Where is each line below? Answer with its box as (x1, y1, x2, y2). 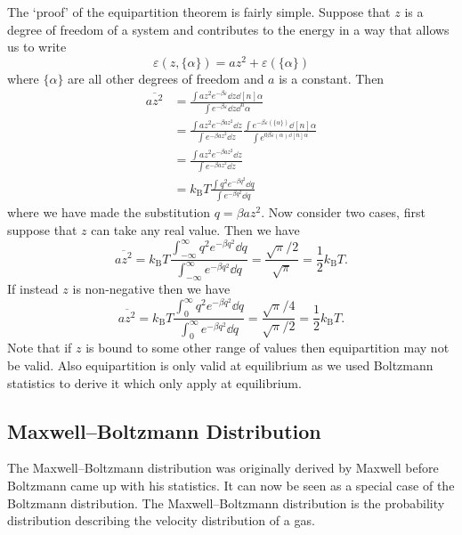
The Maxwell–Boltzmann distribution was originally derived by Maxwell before (7, 458, 439, 477)
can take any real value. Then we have (91, 221, 300, 239)
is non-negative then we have (72, 280, 231, 298)
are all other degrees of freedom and (68, 69, 264, 87)
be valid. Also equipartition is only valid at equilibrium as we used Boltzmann (7, 356, 434, 375)
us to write (7, 37, 67, 56)
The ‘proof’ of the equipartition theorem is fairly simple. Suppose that (7, 3, 391, 20)
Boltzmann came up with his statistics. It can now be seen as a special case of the (7, 476, 455, 494)
